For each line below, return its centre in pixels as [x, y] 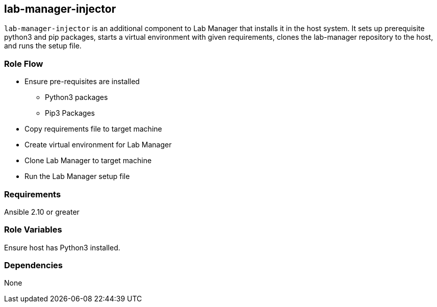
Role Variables [33, 230]
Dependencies [34, 265]
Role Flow [24, 63]
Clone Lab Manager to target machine [88, 161]
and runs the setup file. [43, 46]
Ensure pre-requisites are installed [82, 82]
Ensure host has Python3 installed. [62, 247]
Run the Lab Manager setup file [77, 176]
